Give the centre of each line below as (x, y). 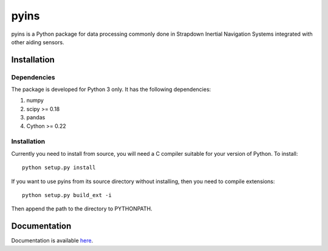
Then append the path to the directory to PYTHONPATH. (82, 209)
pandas (36, 118)
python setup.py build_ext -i (67, 195)
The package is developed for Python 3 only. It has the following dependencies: (111, 89)
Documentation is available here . (52, 241)
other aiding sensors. (38, 42)
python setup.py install (59, 168)
